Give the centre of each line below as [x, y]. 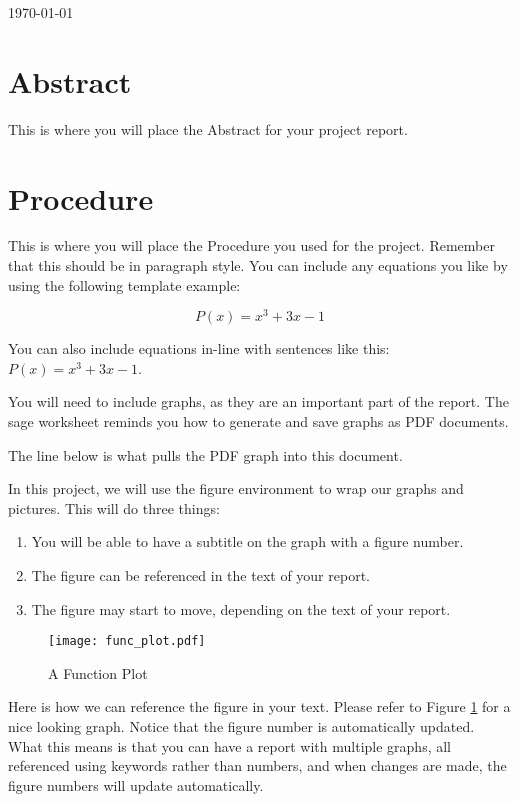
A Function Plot [98, 672]
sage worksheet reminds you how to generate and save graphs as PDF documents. [258, 421]
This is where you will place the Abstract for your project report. [208, 128]
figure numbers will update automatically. [136, 784]
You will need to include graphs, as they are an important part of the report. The [258, 401]
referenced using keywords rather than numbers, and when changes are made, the [257, 765]
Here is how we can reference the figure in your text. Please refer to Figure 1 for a [259, 706]
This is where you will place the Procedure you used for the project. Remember [251, 245]
